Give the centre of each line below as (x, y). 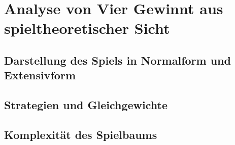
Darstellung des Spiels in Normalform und (117, 60)
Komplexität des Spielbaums (81, 134)
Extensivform (40, 75)
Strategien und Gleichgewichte (86, 105)
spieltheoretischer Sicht (87, 28)
